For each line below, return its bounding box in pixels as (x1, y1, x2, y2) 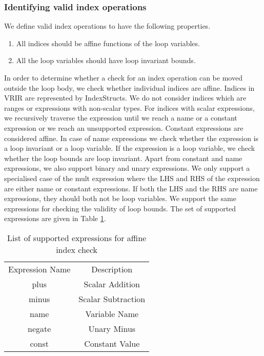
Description (91, 263, 133, 275)
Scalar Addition (84, 278, 140, 290)
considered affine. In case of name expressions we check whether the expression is (4, 132, 259, 143)
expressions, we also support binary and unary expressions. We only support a (4, 163, 250, 173)
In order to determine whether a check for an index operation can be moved (4, 72, 242, 83)
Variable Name (85, 307, 139, 320)
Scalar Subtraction (78, 292, 146, 305)
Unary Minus (88, 322, 136, 334)
